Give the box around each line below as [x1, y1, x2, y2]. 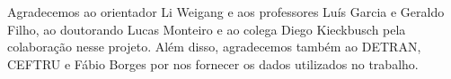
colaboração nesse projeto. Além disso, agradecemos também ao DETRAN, [7, 37, 421, 56]
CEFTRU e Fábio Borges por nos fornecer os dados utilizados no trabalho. [7, 54, 419, 73]
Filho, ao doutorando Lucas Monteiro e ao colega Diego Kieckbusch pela [7, 20, 406, 38]
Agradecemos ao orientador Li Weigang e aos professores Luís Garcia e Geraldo [7, 3, 445, 20]
